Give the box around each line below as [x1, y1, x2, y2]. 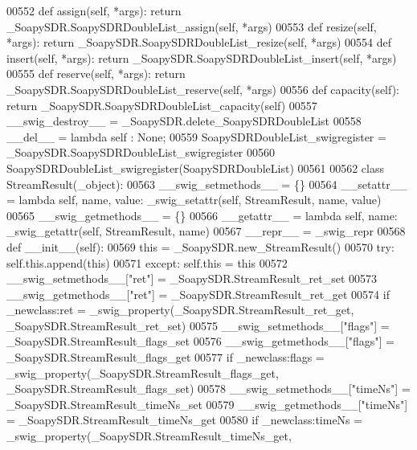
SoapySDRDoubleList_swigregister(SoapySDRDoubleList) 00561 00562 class [6, 159, 384, 176]
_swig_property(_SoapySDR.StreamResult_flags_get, [6, 364, 279, 381]
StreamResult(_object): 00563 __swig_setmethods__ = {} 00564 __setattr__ [6, 175, 407, 192]
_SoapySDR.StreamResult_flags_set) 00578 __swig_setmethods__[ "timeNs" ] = [6, 380, 411, 397]
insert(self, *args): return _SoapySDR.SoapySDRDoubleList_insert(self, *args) [6, 49, 397, 66]
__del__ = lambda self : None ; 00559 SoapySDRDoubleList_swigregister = [6, 128, 386, 145]
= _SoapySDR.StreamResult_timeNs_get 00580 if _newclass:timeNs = [6, 411, 363, 428]
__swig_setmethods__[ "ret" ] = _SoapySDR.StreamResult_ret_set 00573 [6, 270, 378, 287]
